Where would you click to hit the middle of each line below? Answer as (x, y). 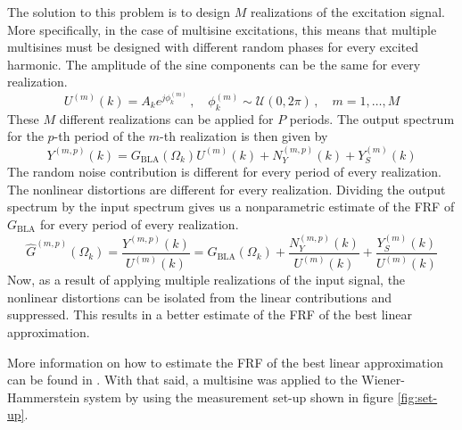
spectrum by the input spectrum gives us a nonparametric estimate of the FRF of (231, 207)
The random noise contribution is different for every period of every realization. (224, 172)
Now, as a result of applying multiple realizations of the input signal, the (206, 280)
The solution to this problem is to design (119, 12)
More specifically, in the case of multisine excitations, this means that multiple (222, 29)
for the (25, 136)
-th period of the (99, 136)
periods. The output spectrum (372, 118)
